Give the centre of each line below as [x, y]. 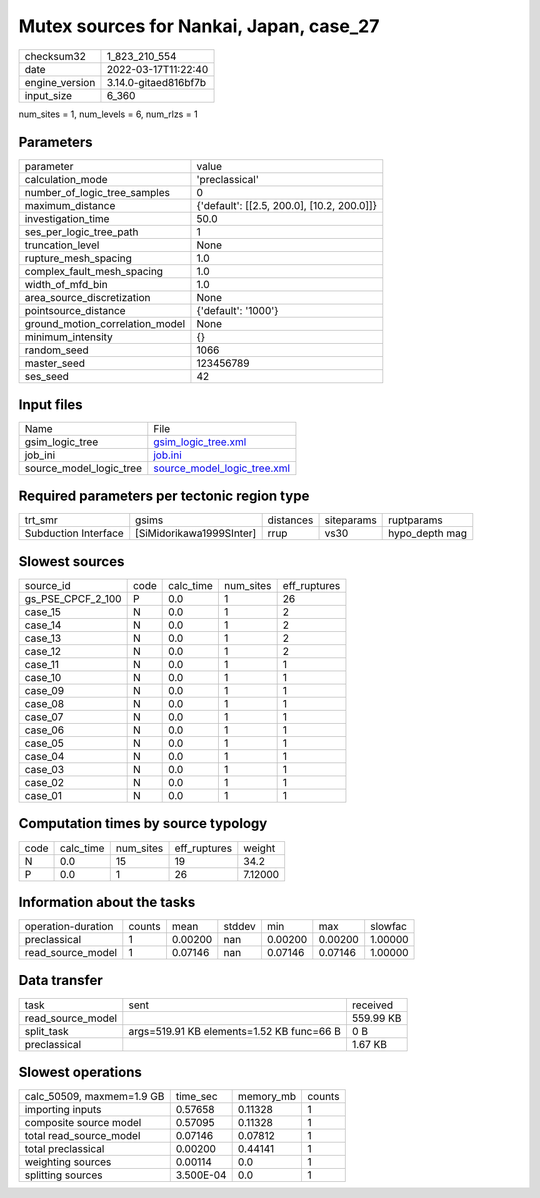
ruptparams [416, 520]
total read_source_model [82, 1136]
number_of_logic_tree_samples [97, 193]
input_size [48, 95]
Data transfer [61, 980]
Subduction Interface [74, 533]
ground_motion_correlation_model [105, 324]
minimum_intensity [69, 337]
